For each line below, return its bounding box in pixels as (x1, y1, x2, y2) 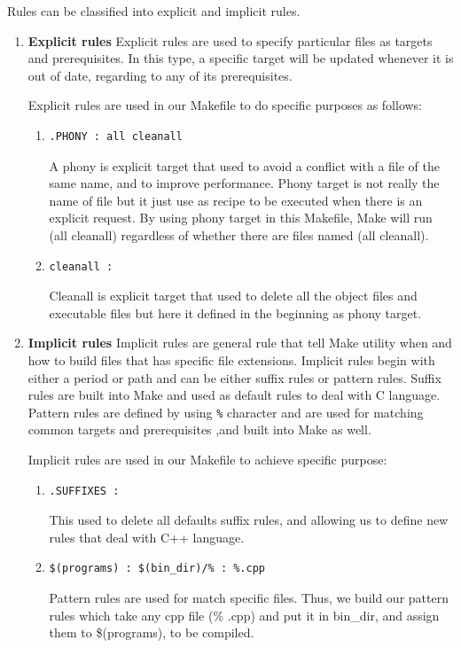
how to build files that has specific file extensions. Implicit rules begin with (27, 350, 435, 369)
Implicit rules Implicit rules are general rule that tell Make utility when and (27, 333, 452, 352)
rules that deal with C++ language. (49, 527, 245, 546)
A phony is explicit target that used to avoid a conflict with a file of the (49, 156, 441, 175)
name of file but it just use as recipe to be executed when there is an (49, 191, 423, 209)
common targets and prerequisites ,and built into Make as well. (27, 420, 371, 439)
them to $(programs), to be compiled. (49, 623, 254, 642)
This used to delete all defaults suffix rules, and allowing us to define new (49, 511, 449, 529)
